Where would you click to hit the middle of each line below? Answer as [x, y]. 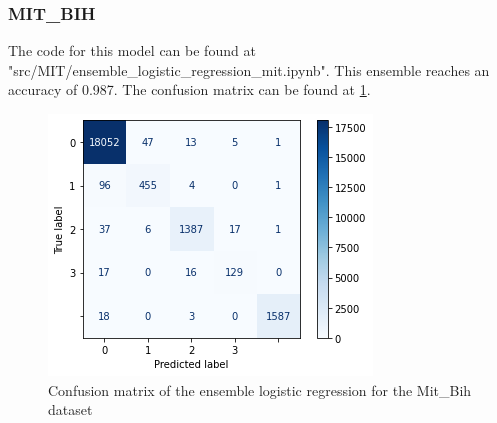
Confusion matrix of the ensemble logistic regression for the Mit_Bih [260, 389]
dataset [70, 409]
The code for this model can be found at [132, 50]
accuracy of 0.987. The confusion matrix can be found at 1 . [189, 89]
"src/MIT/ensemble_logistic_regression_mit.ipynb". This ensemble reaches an [249, 69]
